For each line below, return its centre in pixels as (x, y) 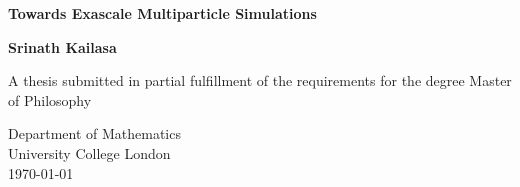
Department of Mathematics (94, 133)
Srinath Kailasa (62, 46)
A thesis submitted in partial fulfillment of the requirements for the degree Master (260, 80)
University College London (89, 152)
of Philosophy (50, 99)
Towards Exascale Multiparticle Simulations (162, 13)
